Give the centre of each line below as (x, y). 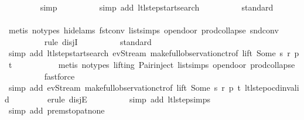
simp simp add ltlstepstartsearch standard (157, 7)
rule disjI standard (98, 41)
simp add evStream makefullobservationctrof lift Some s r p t (124, 88)
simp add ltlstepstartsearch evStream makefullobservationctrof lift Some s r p (154, 53)
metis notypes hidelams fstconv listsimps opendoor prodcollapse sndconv (144, 30)
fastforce (59, 76)
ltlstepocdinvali (272, 88)
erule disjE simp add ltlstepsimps (129, 99)
